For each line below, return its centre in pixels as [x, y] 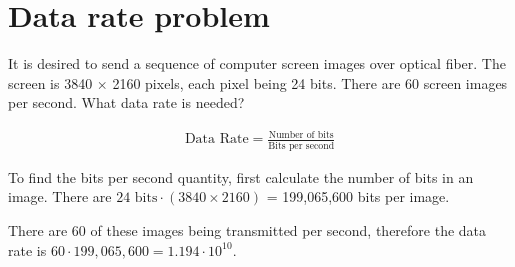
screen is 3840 [50, 82]
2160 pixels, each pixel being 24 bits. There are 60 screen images [310, 82]
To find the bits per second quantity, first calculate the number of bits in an [241, 176]
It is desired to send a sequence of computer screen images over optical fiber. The [257, 63]
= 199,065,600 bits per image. [358, 196]
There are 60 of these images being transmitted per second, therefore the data [247, 229]
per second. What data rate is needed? [126, 102]
